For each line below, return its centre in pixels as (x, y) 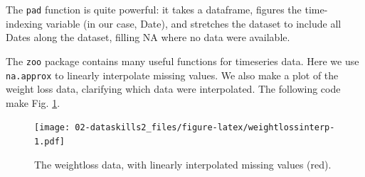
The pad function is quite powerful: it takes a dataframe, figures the (154, 9)
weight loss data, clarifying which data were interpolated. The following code (173, 89)
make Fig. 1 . (33, 102)
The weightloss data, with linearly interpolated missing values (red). (183, 164)
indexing (24, 23)
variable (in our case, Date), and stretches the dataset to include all (194, 23)
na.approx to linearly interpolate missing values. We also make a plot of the (172, 75)
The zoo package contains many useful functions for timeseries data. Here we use (182, 61)
